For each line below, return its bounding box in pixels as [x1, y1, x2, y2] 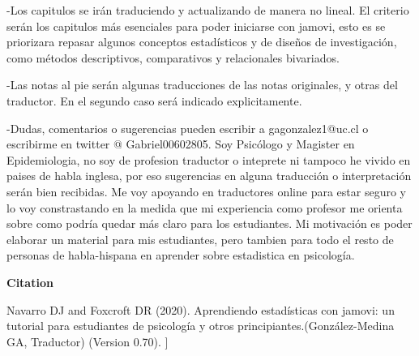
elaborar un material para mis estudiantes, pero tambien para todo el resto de [6, 230, 394, 247]
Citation [6, 273, 53, 290]
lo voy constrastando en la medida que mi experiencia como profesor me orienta [6, 199, 403, 216]
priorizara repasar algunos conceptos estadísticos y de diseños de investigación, [6, 33, 397, 50]
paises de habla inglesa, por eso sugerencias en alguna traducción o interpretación [6, 167, 412, 184]
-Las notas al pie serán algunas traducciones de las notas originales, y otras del [6, 76, 398, 93]
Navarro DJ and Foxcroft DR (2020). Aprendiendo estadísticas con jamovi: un [6, 301, 395, 318]
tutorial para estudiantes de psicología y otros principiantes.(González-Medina [6, 317, 395, 334]
